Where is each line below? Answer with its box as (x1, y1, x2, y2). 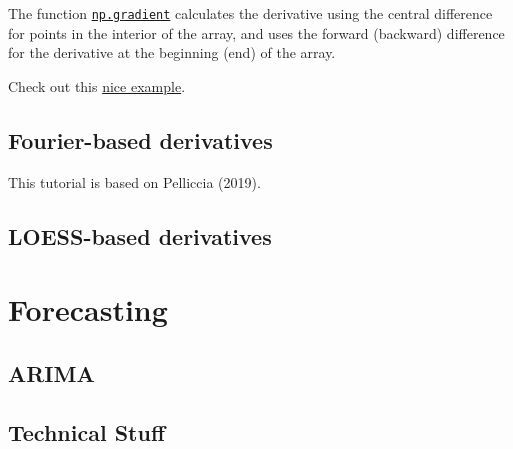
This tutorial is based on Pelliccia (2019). (8, 171, 261, 192)
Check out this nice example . (8, 75, 186, 96)
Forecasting (8, 289, 168, 330)
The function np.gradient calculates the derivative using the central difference (8, 3, 493, 23)
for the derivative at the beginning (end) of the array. (8, 42, 336, 63)
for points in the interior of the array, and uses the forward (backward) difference (8, 22, 505, 43)
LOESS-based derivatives (8, 220, 272, 251)
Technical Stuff (8, 416, 165, 447)
